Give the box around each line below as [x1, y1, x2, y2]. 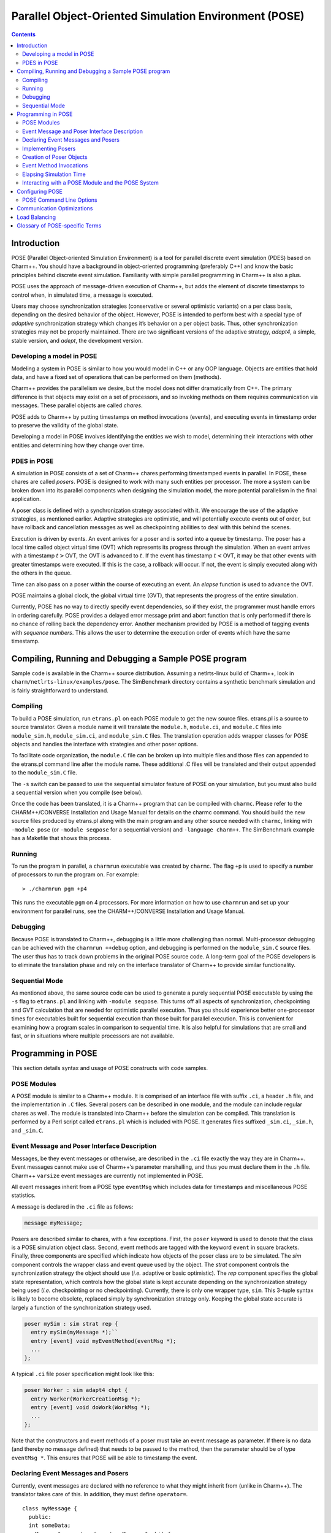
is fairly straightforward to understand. [11, 687, 108, 694]
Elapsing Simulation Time [22, 170, 86, 178]
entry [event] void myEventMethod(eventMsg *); [31, 1337, 177, 1344]
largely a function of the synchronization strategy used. [11, 1304, 151, 1311]
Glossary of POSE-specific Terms [17, 222, 102, 229]
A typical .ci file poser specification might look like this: [11, 1371, 154, 1378]
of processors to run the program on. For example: [11, 871, 139, 878]
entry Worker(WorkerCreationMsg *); [31, 1395, 141, 1402]
